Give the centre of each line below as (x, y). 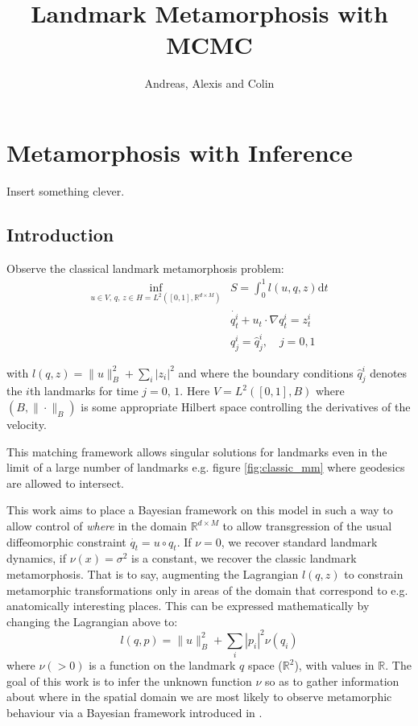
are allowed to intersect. (65, 483)
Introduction (60, 234)
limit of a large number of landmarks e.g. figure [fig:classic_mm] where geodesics (206, 467)
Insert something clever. (66, 190)
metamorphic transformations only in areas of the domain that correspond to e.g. (207, 590)
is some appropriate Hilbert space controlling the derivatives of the (246, 407)
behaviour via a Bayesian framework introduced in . (135, 712)
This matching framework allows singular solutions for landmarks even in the (197, 451)
